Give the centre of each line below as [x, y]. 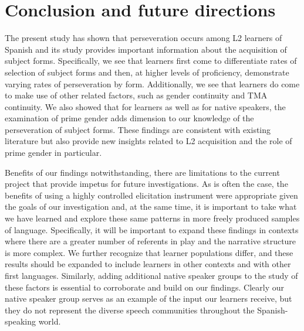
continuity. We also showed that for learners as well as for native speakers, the [145, 106]
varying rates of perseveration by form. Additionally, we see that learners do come [152, 83]
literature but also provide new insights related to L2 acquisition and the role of [148, 141]
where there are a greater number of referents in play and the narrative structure [151, 241]
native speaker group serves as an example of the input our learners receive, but [148, 298]
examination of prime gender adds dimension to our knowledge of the [129, 118]
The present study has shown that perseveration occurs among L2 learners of [143, 38]
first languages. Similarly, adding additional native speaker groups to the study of [151, 275]
